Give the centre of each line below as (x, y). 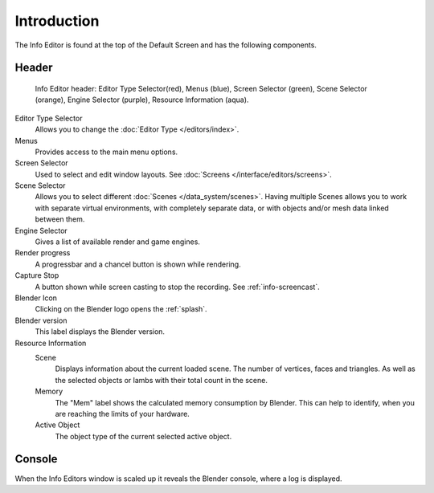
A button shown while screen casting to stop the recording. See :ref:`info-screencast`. (178, 287)
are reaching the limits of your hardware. (123, 414)
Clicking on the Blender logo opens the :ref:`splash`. (121, 309)
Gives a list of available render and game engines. (118, 242)
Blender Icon (36, 298)
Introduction (57, 21)
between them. (60, 219)
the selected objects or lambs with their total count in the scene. (162, 380)
